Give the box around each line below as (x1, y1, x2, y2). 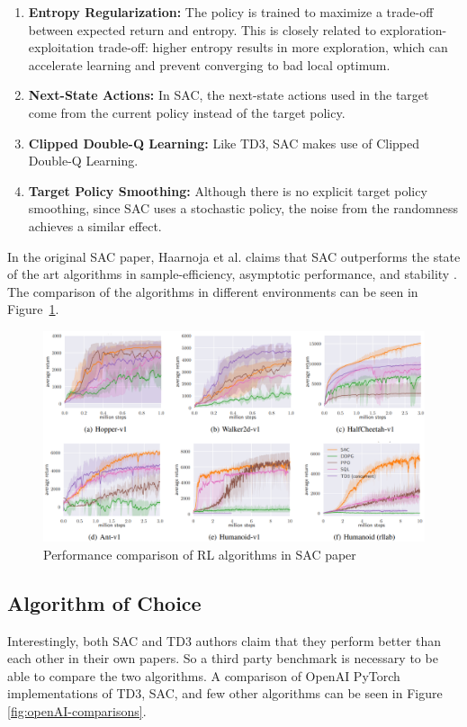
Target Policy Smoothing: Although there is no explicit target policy (28, 181, 427, 200)
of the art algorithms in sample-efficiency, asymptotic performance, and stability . (7, 265, 457, 283)
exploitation (28, 38, 94, 57)
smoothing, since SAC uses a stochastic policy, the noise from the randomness (28, 199, 458, 218)
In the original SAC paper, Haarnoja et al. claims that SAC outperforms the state (7, 247, 461, 265)
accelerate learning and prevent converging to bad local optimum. (28, 55, 391, 74)
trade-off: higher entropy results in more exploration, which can (98, 38, 448, 57)
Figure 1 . (7, 300, 59, 319)
